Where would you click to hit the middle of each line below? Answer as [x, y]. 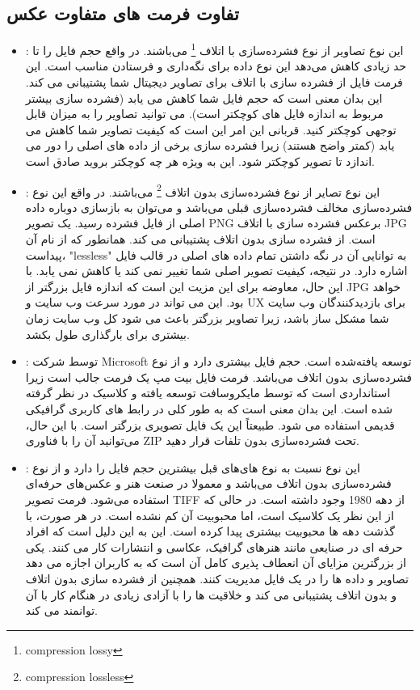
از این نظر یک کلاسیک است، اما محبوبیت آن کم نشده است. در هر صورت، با [210, 515]
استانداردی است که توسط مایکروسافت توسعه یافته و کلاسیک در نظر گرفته [208, 393]
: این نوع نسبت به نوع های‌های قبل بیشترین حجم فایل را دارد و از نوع [193, 467]
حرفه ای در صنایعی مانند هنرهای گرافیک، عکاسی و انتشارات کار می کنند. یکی [214, 546]
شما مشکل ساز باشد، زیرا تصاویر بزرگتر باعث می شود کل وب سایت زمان [207, 318]
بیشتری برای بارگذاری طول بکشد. [107, 334]
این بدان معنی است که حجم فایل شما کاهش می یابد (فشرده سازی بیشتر [204, 97]
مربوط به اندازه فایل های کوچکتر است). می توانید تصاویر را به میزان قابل [204, 114]
